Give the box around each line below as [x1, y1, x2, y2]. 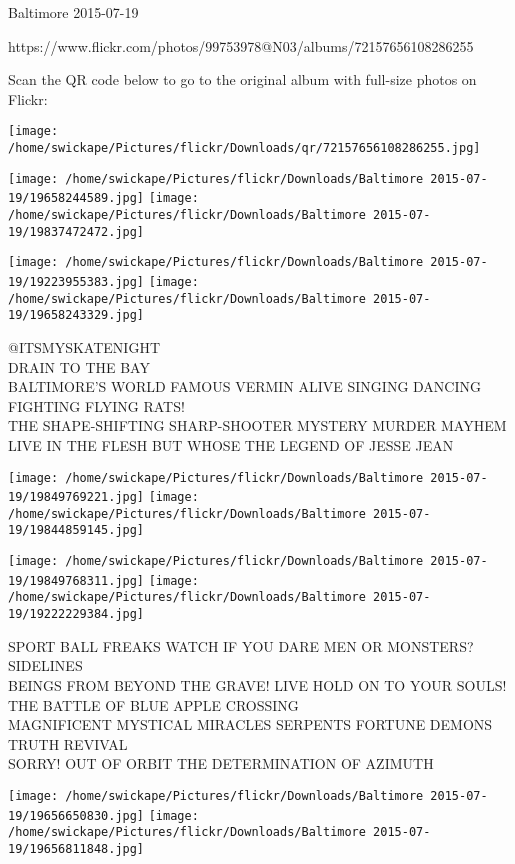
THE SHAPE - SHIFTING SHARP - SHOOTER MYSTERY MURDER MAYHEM [8, 415, 507, 436]
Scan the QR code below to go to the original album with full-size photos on [8, 69, 477, 90]
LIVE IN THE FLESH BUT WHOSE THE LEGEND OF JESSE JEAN [8, 434, 454, 455]
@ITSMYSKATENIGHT [8, 336, 160, 357]
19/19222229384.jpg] [8, 607, 145, 622]
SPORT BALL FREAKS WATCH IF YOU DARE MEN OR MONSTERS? [8, 635, 474, 656]
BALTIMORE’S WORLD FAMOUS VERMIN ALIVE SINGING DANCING [8, 376, 482, 397]
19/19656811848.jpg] [8, 841, 145, 856]
